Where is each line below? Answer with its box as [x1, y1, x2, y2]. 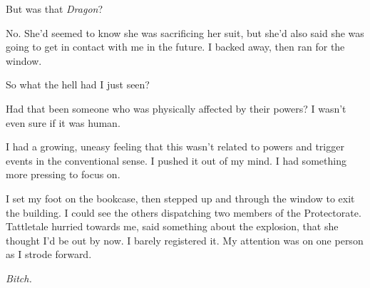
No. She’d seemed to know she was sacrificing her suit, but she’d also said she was [6, 25, 364, 40]
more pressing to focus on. [6, 167, 120, 182]
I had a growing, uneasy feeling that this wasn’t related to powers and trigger [6, 139, 344, 154]
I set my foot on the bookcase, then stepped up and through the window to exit [6, 190, 355, 205]
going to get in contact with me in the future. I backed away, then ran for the [6, 39, 345, 54]
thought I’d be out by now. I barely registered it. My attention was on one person [6, 232, 364, 247]
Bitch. [6, 270, 32, 285]
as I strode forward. [6, 247, 92, 262]
